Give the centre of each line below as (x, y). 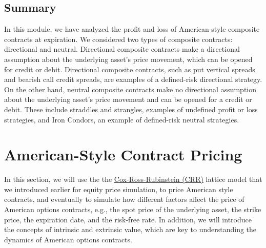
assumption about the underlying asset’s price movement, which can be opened (128, 59)
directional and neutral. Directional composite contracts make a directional (122, 49)
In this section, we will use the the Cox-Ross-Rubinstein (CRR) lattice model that (133, 179)
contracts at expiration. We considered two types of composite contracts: (118, 39)
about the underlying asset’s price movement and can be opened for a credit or (128, 99)
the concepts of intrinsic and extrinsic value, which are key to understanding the (130, 229)
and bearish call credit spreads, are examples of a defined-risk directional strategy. (133, 79)
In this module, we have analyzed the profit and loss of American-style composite (132, 29)
